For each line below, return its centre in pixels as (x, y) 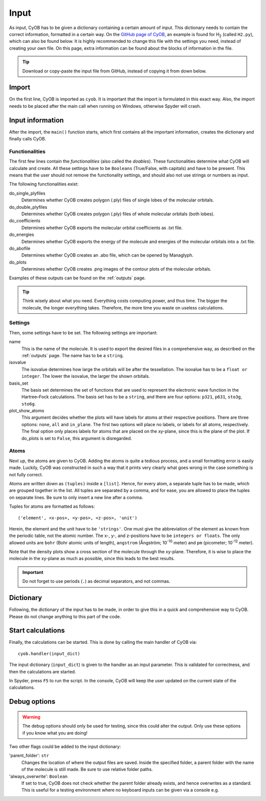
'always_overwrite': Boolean (38, 776)
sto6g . (29, 403)
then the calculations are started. (43, 671)
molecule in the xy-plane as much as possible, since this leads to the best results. (92, 559)
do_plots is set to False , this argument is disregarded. (77, 438)
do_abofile (20, 248)
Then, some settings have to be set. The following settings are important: (83, 333)
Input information (36, 120)
